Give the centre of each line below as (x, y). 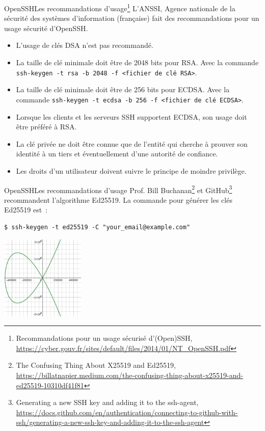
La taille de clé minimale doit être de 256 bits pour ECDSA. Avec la (123, 89)
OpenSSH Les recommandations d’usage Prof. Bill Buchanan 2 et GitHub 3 (118, 189)
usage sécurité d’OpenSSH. (46, 28)
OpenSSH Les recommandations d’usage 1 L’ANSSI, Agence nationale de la (120, 7)
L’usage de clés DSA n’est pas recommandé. (85, 45)
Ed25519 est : (26, 210)
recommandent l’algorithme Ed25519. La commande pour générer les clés (118, 199)
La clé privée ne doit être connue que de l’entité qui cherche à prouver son (132, 143)
